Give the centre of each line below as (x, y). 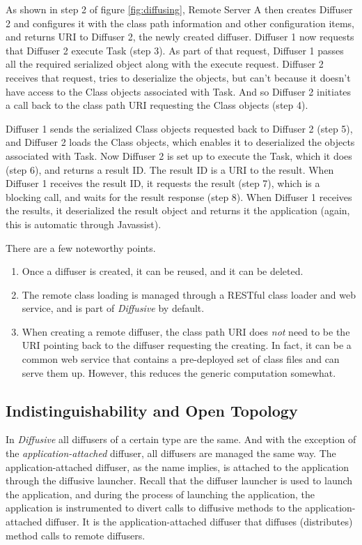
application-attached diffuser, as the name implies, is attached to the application (178, 466)
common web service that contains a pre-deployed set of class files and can (181, 359)
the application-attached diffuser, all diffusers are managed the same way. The (171, 453)
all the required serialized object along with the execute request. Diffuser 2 (165, 64)
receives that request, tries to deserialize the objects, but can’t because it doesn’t (178, 77)
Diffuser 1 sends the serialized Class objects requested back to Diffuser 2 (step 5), (179, 128)
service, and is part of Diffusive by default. (113, 308)
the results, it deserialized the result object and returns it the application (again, (178, 210)
